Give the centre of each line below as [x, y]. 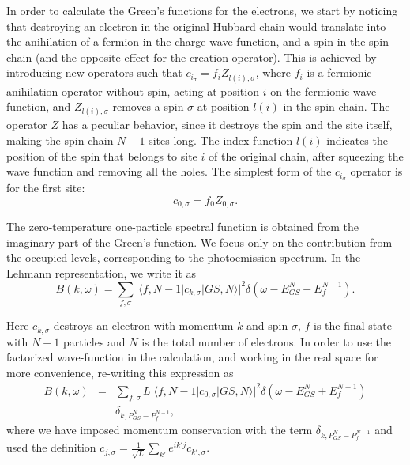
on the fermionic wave [323, 91]
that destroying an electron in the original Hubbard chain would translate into [196, 26]
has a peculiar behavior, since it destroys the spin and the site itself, [227, 125]
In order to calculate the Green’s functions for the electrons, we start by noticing [202, 10]
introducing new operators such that [94, 72]
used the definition [51, 447]
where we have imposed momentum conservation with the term [160, 429]
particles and [94, 341]
